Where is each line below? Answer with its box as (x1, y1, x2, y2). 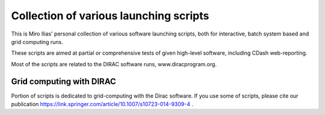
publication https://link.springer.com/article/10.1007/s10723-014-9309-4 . (11, 101, 194, 108)
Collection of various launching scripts (11, 9, 209, 22)
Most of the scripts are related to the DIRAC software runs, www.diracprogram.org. (11, 60, 217, 67)
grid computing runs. (11, 38, 63, 45)
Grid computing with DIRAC (11, 76, 117, 87)
